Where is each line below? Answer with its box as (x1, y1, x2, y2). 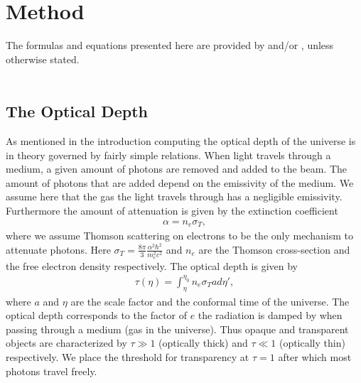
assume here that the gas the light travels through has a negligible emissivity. (6, 189, 343, 204)
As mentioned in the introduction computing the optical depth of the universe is (6, 134, 356, 149)
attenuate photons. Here (6, 242, 111, 257)
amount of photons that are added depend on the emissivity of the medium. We (6, 175, 354, 190)
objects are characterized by (6, 335, 127, 350)
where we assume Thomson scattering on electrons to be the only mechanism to (6, 228, 353, 243)
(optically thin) (279, 335, 345, 350)
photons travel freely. (6, 363, 97, 378)
